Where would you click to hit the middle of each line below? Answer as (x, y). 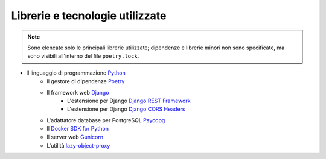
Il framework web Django (78, 92)
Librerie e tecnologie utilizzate (89, 16)
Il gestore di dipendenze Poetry (86, 81)
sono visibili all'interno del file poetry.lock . (83, 56)
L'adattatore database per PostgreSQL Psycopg (106, 120)
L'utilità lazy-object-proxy (78, 145)
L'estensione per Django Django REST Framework (129, 101)
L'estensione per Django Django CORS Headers (126, 109)
